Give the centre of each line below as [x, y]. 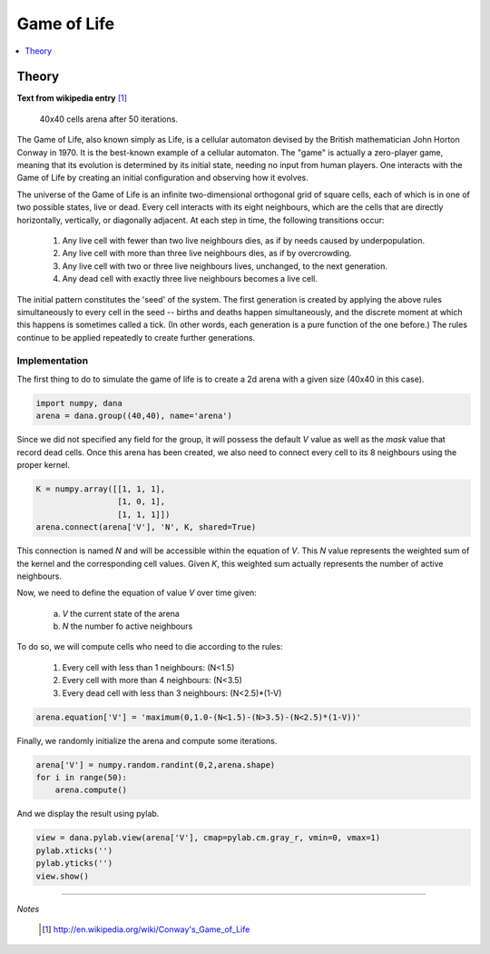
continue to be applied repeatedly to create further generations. [136, 337]
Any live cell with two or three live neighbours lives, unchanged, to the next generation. [225, 266]
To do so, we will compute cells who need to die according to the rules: [150, 647]
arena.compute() [91, 790]
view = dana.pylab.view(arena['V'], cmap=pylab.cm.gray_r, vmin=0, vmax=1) [208, 838]
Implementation [53, 361]
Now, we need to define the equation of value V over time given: [137, 593]
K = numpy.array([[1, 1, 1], [101, 489]
